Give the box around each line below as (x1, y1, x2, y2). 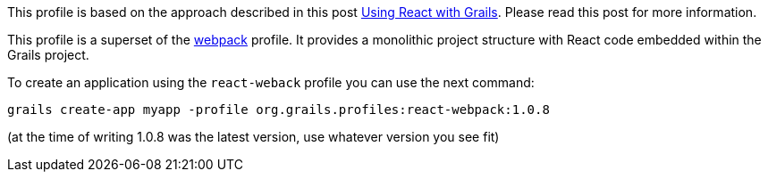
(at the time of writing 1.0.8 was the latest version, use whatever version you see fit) (7, 129, 500, 144)
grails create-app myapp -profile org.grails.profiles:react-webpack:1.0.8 (7, 102, 550, 117)
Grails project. (7, 47, 89, 62)
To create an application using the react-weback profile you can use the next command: (7, 75, 535, 90)
